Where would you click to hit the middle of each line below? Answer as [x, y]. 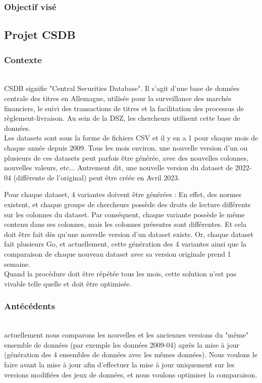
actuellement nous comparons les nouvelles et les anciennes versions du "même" [126, 335]
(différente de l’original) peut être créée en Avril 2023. [97, 177]
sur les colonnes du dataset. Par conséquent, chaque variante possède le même [124, 214]
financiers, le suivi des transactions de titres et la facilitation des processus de [124, 108]
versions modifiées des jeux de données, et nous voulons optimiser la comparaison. [131, 374]
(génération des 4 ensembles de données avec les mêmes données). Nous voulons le [131, 354]
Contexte [23, 59]
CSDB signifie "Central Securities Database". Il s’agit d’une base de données [122, 88]
